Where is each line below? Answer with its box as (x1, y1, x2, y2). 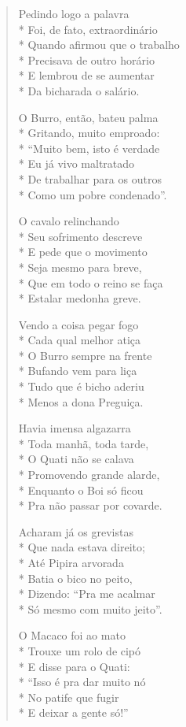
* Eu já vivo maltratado (18, 155, 135, 172)
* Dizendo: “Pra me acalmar (18, 585, 155, 602)
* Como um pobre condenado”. (18, 186, 167, 202)
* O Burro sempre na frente (18, 347, 152, 363)
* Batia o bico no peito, (18, 569, 133, 586)
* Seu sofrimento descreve (18, 228, 143, 244)
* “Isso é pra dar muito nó (18, 673, 146, 690)
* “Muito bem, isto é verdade (18, 139, 160, 156)
